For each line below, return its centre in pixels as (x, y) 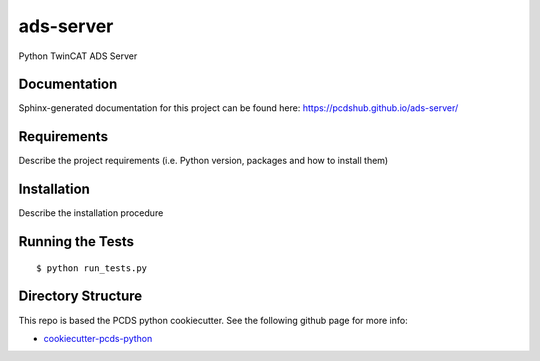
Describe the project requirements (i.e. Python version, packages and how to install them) (203, 161)
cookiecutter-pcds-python (98, 338)
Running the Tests (76, 241)
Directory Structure (80, 296)
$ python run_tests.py (92, 268)
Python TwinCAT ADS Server (78, 56)
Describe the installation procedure (91, 213)
